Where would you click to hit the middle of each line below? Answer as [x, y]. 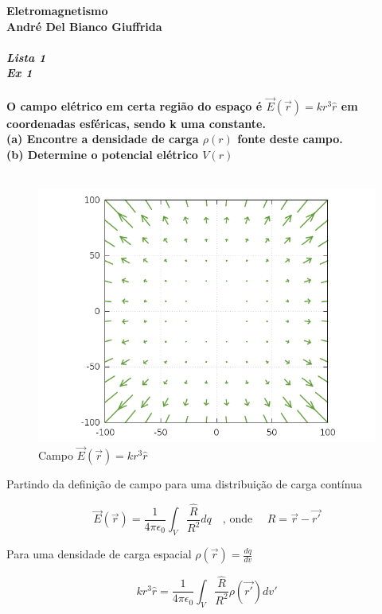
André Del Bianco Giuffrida [84, 26]
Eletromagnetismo [57, 10]
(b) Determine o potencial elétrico [102, 154]
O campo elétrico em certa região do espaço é [134, 105]
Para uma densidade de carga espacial [99, 554]
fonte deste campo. [290, 139]
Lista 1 [26, 57]
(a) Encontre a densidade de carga [103, 139]
